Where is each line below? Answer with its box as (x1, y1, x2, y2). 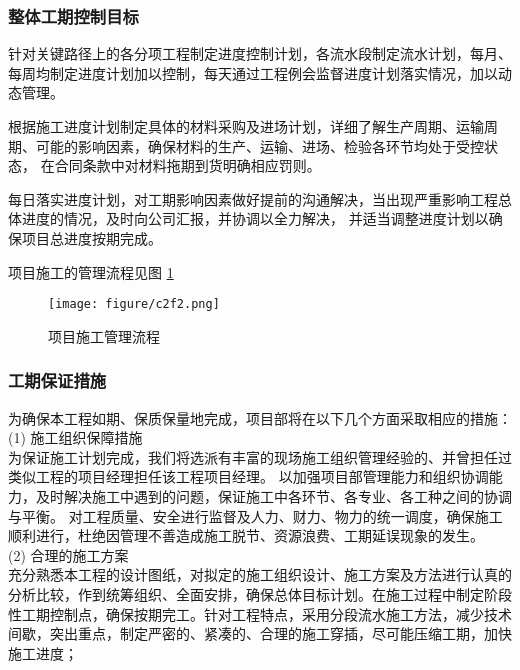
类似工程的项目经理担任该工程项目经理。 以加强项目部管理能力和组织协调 (8, 466, 489, 487)
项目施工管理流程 (48, 325, 160, 346)
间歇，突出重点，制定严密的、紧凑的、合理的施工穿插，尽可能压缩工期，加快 (8, 623, 512, 644)
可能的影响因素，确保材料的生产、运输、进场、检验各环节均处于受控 (35, 135, 484, 156)
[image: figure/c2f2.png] (48, 297, 220, 312)
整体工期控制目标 (8, 3, 139, 28)
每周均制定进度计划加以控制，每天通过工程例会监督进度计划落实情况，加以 (8, 62, 498, 83)
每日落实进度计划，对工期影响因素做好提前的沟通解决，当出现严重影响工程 (8, 188, 498, 209)
